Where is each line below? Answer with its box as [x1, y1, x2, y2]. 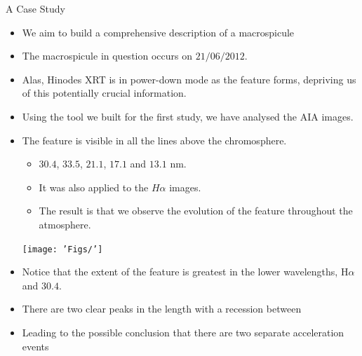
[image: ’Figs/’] [22, 244, 103, 254]
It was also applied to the [39, 179, 149, 194]
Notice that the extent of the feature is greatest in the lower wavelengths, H [22, 264, 349, 279]
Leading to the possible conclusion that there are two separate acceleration [22, 324, 344, 339]
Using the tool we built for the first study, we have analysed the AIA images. [22, 109, 354, 123]
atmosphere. [39, 217, 91, 231]
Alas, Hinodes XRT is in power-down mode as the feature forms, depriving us [22, 71, 356, 86]
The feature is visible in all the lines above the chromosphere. [22, 132, 287, 147]
